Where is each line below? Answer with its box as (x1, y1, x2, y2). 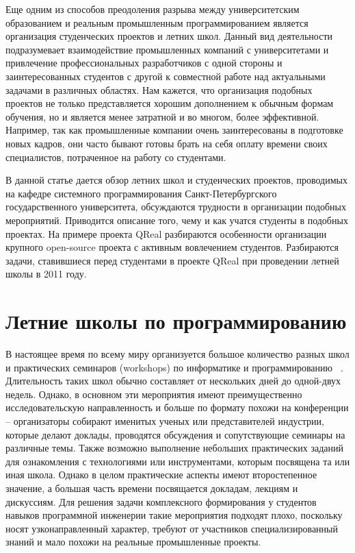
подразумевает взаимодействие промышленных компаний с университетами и (5, 42, 329, 56)
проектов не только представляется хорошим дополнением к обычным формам (5, 96, 334, 110)
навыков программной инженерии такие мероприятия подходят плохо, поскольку (5, 508, 343, 522)
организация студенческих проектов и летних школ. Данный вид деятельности (5, 29, 333, 43)
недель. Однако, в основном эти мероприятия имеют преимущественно (5, 386, 302, 401)
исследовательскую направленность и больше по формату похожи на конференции (5, 400, 349, 415)
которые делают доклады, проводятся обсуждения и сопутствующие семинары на (5, 427, 345, 441)
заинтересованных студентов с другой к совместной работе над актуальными (5, 69, 326, 83)
